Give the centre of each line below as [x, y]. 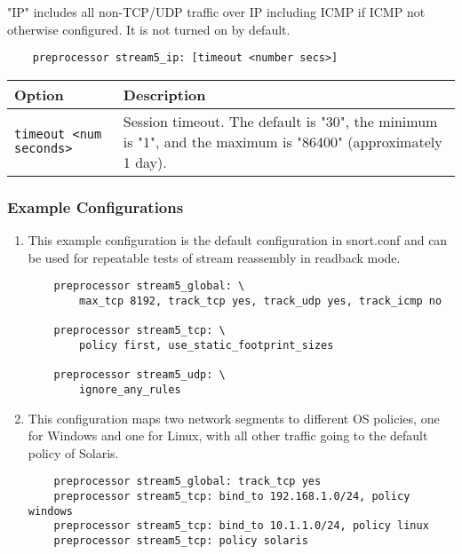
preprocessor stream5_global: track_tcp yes [187, 482]
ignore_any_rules [130, 389]
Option [39, 94]
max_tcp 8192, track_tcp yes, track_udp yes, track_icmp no [261, 301]
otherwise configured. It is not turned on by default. [149, 29]
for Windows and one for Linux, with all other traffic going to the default [228, 435]
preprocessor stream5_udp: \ [139, 375]
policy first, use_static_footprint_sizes [207, 345]
